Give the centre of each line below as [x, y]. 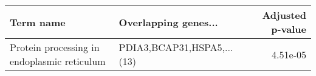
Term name [38, 22]
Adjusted [284, 15]
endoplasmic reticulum [58, 61]
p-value [289, 29]
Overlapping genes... [168, 22]
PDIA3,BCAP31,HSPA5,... [176, 47]
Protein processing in [55, 47]
